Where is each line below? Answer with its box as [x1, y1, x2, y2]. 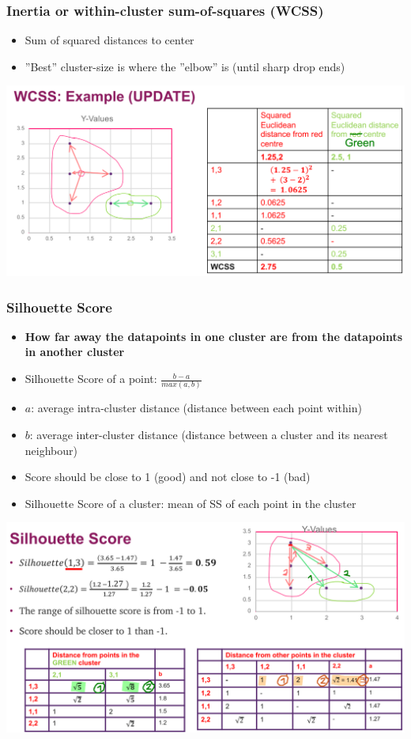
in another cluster [25, 343, 125, 360]
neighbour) [25, 442, 77, 458]
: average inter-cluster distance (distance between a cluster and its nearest [29, 426, 388, 442]
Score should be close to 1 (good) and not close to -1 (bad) [25, 468, 311, 485]
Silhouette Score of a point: [25, 370, 157, 387]
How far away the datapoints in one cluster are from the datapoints [25, 328, 403, 344]
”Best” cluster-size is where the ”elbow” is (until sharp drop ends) [25, 58, 345, 74]
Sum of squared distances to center [25, 32, 194, 48]
